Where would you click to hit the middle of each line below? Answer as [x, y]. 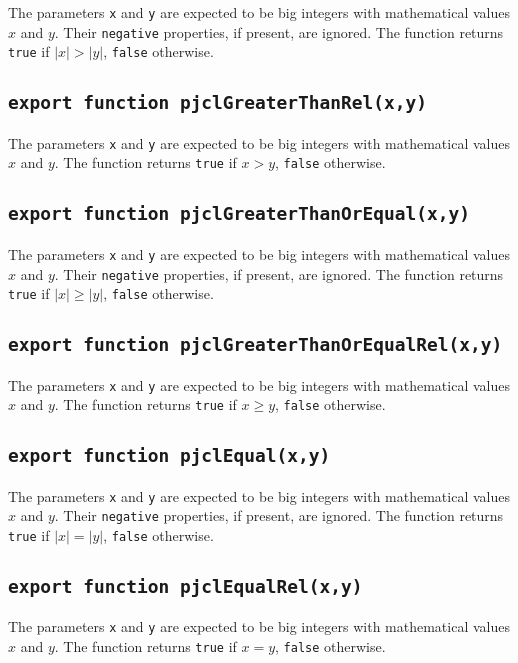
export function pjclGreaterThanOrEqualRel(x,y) [255, 345]
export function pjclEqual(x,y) [169, 456]
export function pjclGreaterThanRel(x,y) [217, 103]
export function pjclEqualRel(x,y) [185, 587]
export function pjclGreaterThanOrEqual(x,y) [239, 214]
